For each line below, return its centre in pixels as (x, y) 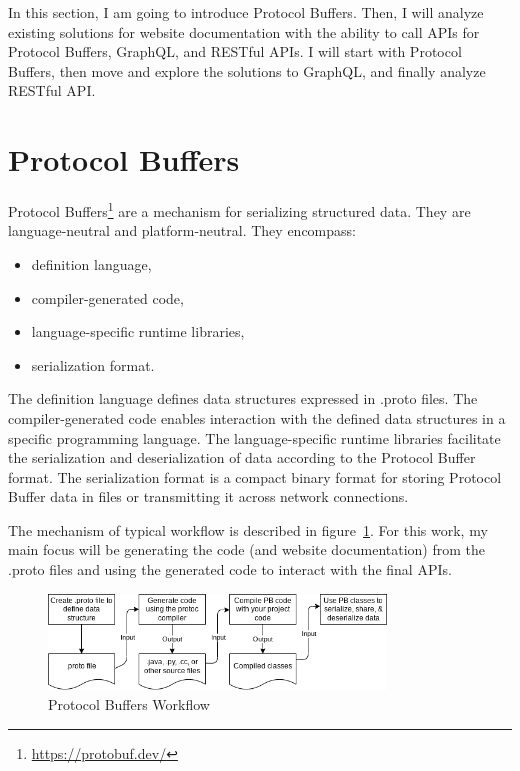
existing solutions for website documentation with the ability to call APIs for (244, 31)
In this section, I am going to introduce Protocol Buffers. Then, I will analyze (246, 12)
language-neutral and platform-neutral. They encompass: (182, 230)
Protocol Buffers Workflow (129, 703)
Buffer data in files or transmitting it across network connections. (208, 496)
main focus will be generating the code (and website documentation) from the (247, 549)
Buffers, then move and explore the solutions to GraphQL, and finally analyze (247, 70)
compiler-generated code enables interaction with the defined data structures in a (257, 417)
